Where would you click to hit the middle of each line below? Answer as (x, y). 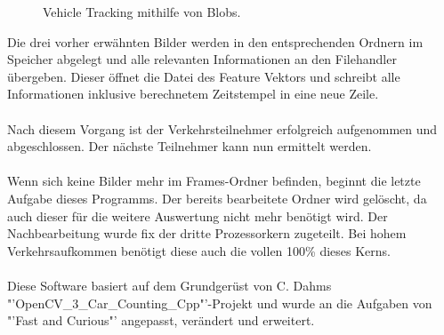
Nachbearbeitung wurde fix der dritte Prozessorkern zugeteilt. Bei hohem (207, 233)
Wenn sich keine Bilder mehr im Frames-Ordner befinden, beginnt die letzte (214, 181)
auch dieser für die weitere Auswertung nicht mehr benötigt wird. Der (198, 215)
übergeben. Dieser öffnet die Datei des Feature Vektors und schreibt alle (204, 76)
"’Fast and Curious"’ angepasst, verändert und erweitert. (161, 320)
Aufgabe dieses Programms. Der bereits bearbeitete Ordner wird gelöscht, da (217, 198)
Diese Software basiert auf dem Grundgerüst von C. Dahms (170, 285)
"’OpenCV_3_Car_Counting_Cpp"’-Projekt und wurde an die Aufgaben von (220, 303)
